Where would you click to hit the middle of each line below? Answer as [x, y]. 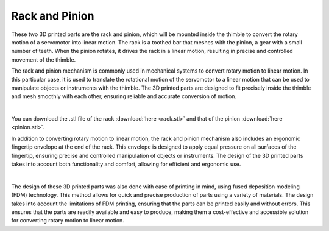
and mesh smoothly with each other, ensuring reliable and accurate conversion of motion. [124, 96]
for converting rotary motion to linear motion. [68, 221]
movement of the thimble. [44, 59]
